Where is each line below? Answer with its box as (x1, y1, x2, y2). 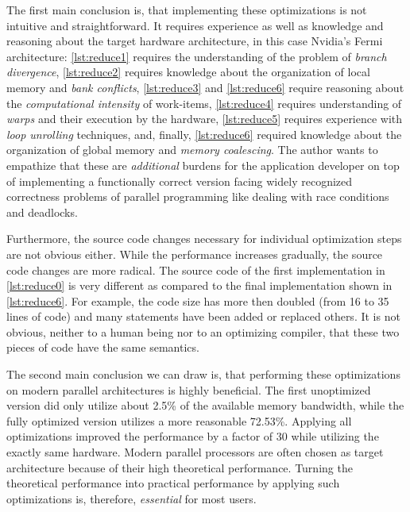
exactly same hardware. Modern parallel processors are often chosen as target (6, 444, 384, 460)
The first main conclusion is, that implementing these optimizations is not (6, 2, 367, 17)
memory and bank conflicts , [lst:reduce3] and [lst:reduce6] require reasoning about (6, 79, 404, 95)
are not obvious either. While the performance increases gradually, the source (6, 245, 383, 262)
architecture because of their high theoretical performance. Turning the (6, 459, 353, 475)
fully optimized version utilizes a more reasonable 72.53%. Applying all (6, 412, 352, 429)
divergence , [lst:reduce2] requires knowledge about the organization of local (6, 64, 370, 80)
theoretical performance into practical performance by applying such (6, 475, 340, 491)
